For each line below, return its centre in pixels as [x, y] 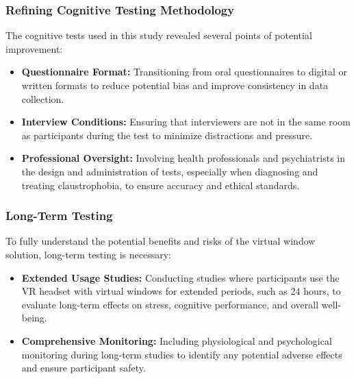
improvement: [34, 48]
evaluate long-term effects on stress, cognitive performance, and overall [170, 304]
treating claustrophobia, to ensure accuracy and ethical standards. [161, 185]
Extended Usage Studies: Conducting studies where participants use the [180, 277]
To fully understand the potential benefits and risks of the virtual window [161, 241]
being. [34, 318]
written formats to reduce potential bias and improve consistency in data [175, 85]
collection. [43, 98]
